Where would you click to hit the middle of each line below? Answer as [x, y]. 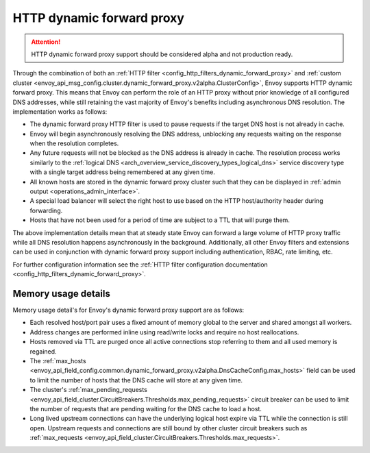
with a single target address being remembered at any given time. [123, 172]
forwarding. [46, 210]
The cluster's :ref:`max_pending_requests [88, 390]
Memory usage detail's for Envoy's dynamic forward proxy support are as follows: [128, 310]
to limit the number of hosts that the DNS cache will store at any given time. [136, 380]
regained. [44, 351]
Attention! [46, 42]
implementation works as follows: [60, 111]
